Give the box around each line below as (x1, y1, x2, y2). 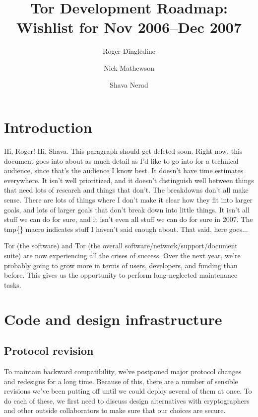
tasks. (4, 279, 21, 290)
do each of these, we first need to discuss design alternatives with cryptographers (4, 395, 250, 406)
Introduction (4, 117, 92, 137)
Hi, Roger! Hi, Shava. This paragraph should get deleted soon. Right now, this (4, 146, 243, 156)
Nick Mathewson (104, 62, 154, 73)
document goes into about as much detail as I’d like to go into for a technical (4, 155, 239, 166)
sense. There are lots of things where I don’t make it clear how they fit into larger (4, 195, 253, 205)
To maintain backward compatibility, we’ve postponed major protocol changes (4, 366, 242, 376)
